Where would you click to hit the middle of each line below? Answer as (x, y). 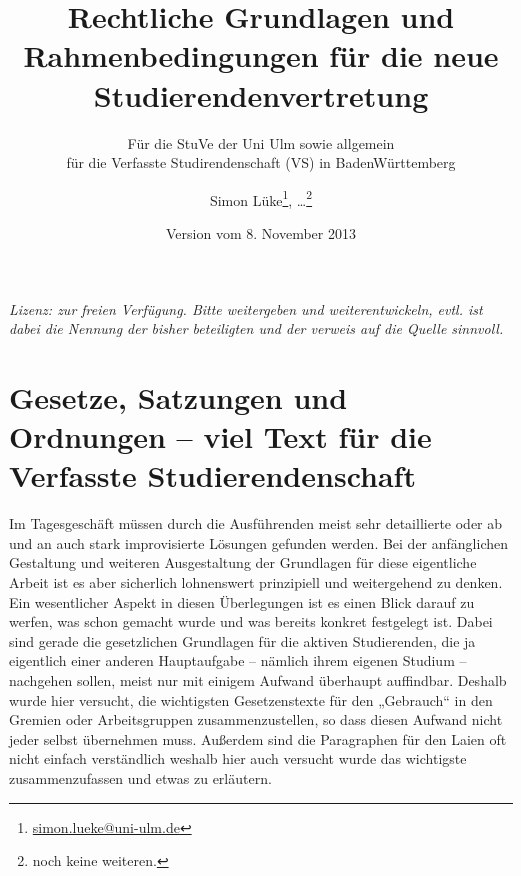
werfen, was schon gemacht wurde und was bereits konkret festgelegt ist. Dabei (251, 621)
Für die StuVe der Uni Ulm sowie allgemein (261, 142)
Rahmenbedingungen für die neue (261, 55)
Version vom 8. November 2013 (261, 232)
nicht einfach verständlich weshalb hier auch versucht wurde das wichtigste (238, 758)
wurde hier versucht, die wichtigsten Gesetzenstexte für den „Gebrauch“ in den (251, 699)
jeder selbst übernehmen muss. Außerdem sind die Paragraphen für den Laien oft (258, 738)
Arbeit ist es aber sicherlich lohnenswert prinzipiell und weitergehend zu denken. (256, 582)
